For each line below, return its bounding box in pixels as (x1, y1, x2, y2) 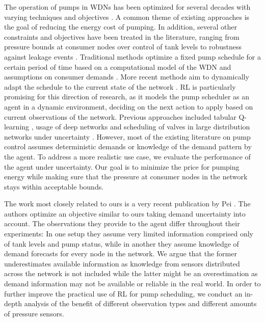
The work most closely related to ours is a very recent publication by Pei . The (4, 198, 251, 209)
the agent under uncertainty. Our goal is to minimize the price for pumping (4, 161, 240, 172)
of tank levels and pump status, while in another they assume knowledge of (4, 238, 239, 249)
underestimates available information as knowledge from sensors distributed (4, 258, 240, 269)
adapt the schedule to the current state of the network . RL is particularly (4, 81, 236, 92)
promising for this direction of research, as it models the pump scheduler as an (4, 91, 250, 102)
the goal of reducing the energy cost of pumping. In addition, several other (4, 21, 237, 32)
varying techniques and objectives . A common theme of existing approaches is (4, 11, 250, 22)
